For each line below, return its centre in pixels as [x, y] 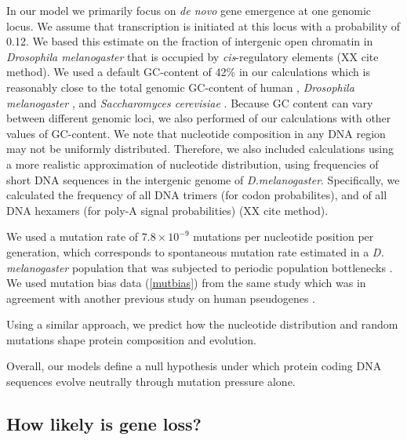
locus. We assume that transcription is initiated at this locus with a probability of [203, 25]
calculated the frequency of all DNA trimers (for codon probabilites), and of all [197, 195]
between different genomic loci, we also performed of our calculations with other [199, 118]
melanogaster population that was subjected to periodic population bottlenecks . [200, 267]
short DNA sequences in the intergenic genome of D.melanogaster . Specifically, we [203, 179]
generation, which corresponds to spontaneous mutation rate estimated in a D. [195, 251]
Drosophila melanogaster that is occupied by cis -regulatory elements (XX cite [193, 56]
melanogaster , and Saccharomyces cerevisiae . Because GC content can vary [190, 102]
